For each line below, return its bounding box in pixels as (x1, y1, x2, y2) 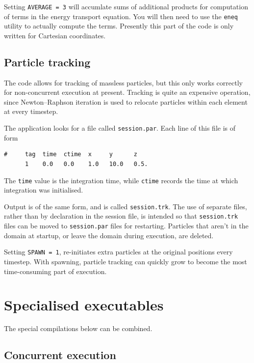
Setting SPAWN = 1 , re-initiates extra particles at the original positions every (4, 247, 233, 257)
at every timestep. (4, 106, 58, 116)
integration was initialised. (4, 185, 83, 195)
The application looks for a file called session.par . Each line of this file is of (4, 123, 236, 133)
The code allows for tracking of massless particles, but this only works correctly (4, 77, 243, 87)
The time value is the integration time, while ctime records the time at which (4, 175, 238, 185)
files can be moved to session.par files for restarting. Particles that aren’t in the (4, 221, 249, 231)
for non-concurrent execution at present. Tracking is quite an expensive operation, (4, 87, 251, 97)
